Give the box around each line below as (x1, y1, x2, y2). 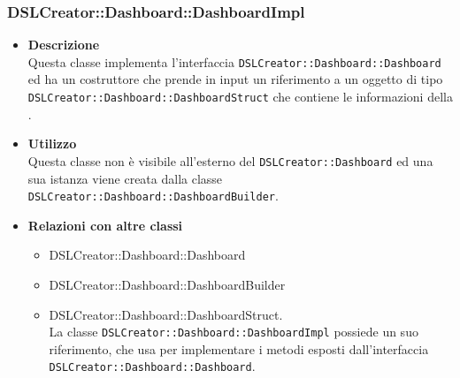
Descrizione (27, 35, 100, 54)
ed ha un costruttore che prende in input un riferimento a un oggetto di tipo (27, 70, 443, 88)
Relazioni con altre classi (27, 215, 183, 234)
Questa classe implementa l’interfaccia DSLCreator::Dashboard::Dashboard (27, 52, 441, 71)
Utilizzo (27, 134, 77, 153)
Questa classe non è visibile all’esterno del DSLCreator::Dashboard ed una (27, 151, 433, 170)
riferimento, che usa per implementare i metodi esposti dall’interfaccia (49, 339, 429, 358)
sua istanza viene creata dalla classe (27, 169, 223, 187)
